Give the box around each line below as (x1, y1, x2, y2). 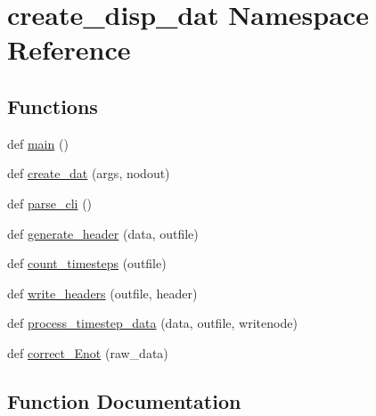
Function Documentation (7, 387, 241, 414)
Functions (7, 92, 98, 119)
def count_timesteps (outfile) (7, 254, 167, 273)
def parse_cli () (7, 193, 93, 212)
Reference (7, 31, 131, 68)
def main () (7, 134, 69, 152)
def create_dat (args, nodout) (7, 164, 170, 183)
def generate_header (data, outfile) (7, 224, 199, 242)
